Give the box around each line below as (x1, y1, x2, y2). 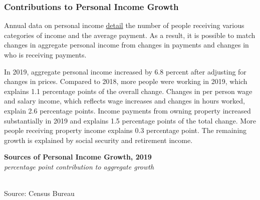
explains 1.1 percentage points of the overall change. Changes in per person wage (4, 85, 252, 96)
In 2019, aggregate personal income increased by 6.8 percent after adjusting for (4, 66, 246, 76)
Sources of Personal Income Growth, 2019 (4, 151, 152, 162)
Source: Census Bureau (4, 188, 75, 198)
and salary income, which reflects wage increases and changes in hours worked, (4, 95, 245, 106)
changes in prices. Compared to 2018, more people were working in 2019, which (4, 76, 247, 86)
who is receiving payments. (4, 49, 87, 59)
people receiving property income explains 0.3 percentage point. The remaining (4, 125, 247, 135)
